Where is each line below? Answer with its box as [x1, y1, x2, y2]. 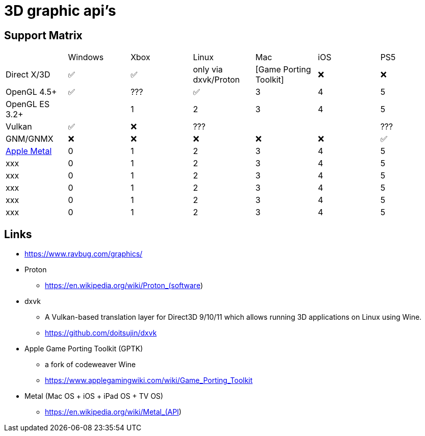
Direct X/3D [6, 69, 50, 80]
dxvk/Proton [193, 74, 240, 85]
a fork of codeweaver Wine [45, 360, 136, 369]
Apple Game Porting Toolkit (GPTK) [24, 344, 143, 353]
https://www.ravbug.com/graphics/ [24, 249, 143, 259]
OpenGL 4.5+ [6, 87, 57, 97]
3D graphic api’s [4, 2, 116, 19]
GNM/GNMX [6, 134, 54, 144]
